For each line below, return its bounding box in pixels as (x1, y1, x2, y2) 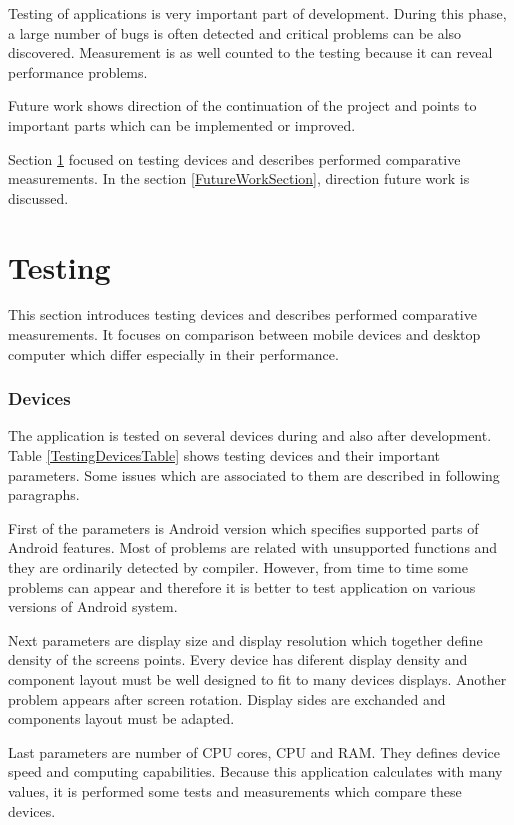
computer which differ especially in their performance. (8, 343, 339, 364)
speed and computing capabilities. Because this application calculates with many (8, 761, 503, 782)
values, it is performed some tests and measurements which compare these (8, 780, 462, 801)
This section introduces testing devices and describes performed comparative (8, 304, 477, 325)
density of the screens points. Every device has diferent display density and (8, 649, 468, 670)
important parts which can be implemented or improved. (8, 114, 356, 135)
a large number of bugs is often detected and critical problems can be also (8, 22, 462, 43)
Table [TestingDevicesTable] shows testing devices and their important (8, 445, 441, 466)
